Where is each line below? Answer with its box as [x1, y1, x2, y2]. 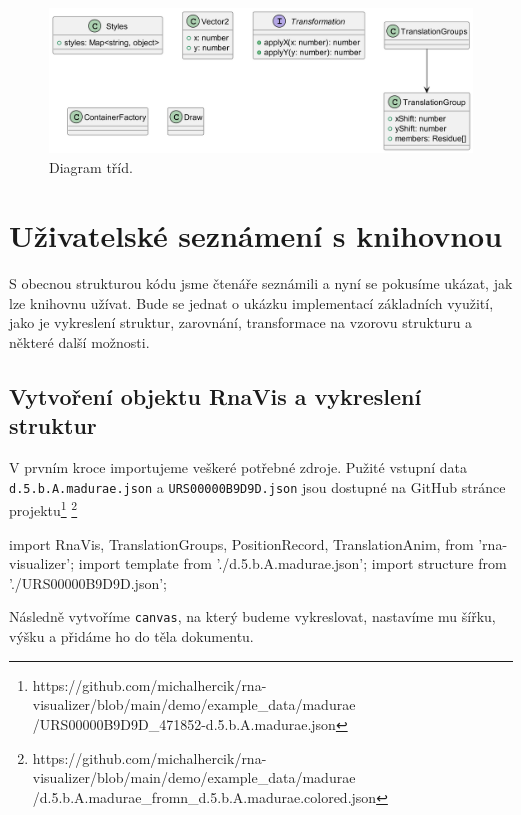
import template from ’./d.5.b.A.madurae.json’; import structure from [78, 553, 507, 574]
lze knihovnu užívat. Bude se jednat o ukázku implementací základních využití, [9, 292, 494, 313]
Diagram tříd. [49, 156, 133, 177]
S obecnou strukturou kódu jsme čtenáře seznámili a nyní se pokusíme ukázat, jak [9, 273, 513, 294]
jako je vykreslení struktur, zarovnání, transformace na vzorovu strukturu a [9, 312, 473, 333]
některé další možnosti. [9, 332, 150, 353]
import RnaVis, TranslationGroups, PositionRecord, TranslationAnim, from [9, 533, 474, 554]
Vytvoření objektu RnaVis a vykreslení [9, 381, 422, 411]
